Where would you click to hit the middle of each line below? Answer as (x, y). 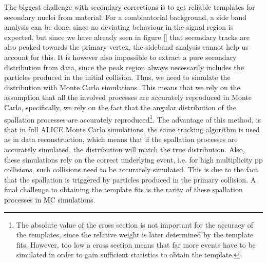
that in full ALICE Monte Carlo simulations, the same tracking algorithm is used (132, 129)
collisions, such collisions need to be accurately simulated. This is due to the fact (131, 169)
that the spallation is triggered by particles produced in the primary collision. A (130, 179)
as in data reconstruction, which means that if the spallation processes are (121, 139)
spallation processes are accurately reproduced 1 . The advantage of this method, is (133, 118)
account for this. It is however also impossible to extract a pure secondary (120, 57)
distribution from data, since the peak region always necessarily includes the (124, 67)
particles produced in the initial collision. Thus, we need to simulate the (117, 77)
